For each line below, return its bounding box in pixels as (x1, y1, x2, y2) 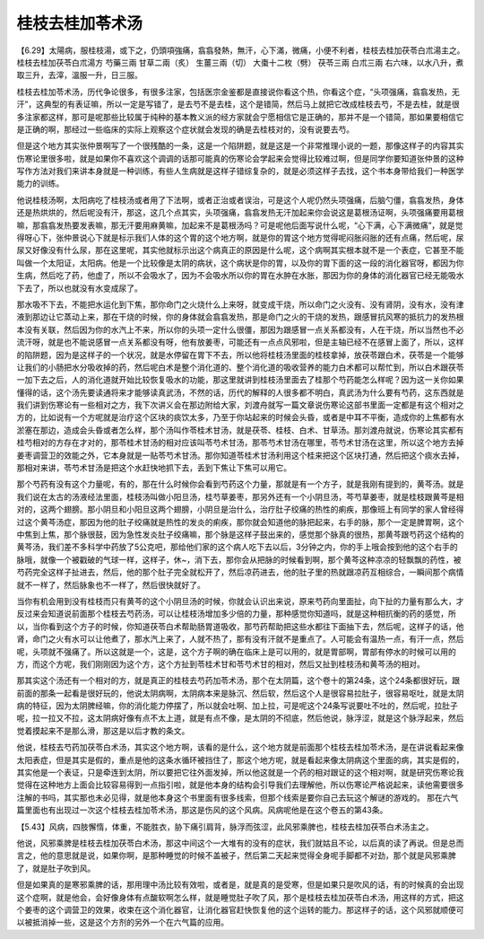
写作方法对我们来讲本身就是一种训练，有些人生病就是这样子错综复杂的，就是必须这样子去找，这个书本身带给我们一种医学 (16, 166, 464, 177)
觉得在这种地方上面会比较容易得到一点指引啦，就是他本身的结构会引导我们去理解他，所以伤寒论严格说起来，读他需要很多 (16, 779, 464, 790)
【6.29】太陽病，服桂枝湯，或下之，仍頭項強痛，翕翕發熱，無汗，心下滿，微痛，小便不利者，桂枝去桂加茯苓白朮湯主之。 (16, 45, 465, 56)
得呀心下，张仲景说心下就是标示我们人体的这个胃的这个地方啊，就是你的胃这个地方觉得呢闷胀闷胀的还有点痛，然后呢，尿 (16, 233, 464, 243)
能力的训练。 (16, 178, 65, 189)
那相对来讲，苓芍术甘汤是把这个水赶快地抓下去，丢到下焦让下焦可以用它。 (16, 462, 291, 473)
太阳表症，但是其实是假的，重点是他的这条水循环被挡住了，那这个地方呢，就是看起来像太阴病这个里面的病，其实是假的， (16, 754, 464, 765)
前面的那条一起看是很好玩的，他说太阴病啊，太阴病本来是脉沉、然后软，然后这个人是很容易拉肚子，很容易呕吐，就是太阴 (16, 688, 464, 698)
